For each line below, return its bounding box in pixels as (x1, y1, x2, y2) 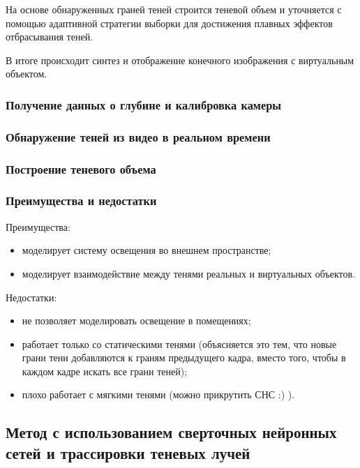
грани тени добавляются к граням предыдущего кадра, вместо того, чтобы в (22, 350, 346, 365)
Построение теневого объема (6, 160, 156, 177)
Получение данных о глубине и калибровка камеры (6, 96, 282, 113)
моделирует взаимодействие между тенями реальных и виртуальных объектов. (22, 266, 355, 280)
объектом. (6, 66, 47, 81)
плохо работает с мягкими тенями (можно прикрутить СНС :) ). (22, 387, 295, 402)
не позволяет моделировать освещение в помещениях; (22, 313, 251, 328)
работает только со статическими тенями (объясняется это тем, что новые (22, 336, 337, 351)
